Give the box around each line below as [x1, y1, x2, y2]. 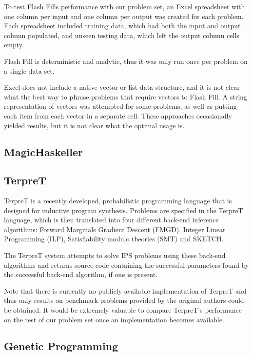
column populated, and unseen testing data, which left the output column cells [4, 30, 239, 40]
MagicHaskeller [4, 144, 83, 159]
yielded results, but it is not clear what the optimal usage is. [4, 120, 185, 130]
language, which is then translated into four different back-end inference [4, 215, 219, 225]
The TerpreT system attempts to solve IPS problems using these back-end [4, 250, 226, 260]
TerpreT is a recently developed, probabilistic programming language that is [4, 196, 232, 206]
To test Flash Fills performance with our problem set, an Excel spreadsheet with [4, 1, 245, 11]
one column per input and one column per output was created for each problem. [4, 11, 244, 21]
